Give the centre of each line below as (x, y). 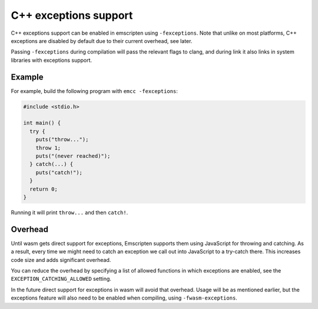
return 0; (44, 189)
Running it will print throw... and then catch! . (69, 212)
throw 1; (48, 148)
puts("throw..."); (62, 139)
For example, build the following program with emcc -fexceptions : (94, 91)
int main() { (42, 123)
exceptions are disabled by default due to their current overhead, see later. (102, 41)
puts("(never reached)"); (73, 156)
